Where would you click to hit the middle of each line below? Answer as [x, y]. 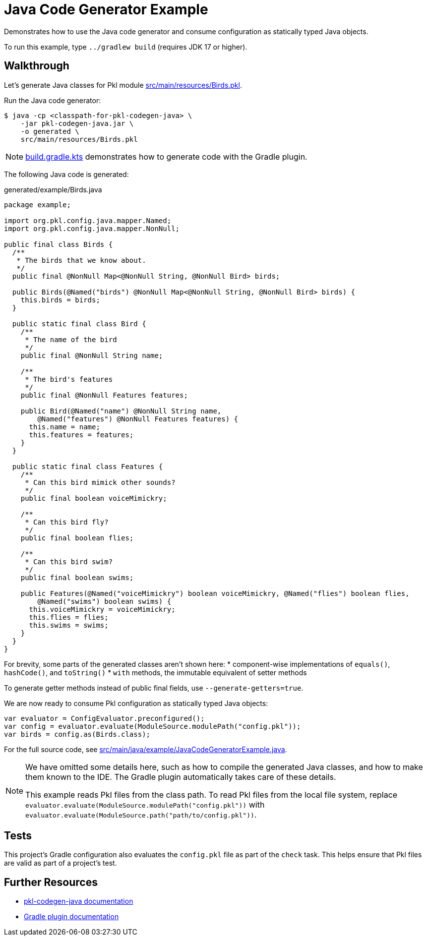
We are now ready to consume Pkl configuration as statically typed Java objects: [136, 703]
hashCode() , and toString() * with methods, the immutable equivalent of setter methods [155, 672]
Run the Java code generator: [53, 100]
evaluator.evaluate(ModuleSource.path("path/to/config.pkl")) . [141, 814]
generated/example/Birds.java [53, 189]
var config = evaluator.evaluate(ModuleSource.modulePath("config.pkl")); [152, 726]
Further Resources [51, 882]
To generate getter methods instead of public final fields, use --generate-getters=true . [154, 688]
